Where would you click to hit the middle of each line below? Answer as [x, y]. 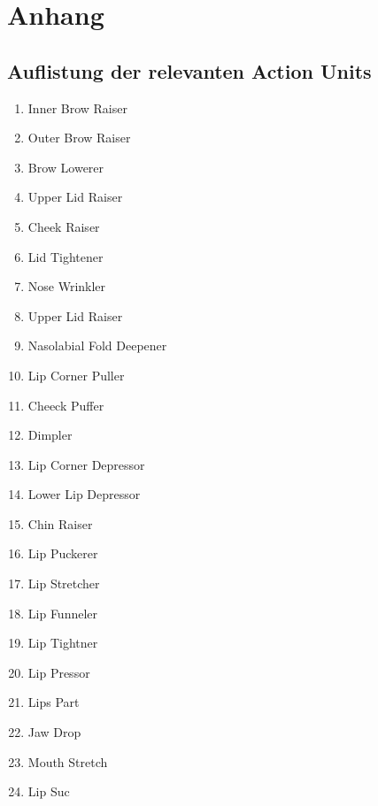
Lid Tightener [66, 256]
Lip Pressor [59, 672]
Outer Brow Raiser [79, 138]
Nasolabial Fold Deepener [97, 345]
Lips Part [54, 702]
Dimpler [50, 435]
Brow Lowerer [66, 167]
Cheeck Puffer [66, 405]
